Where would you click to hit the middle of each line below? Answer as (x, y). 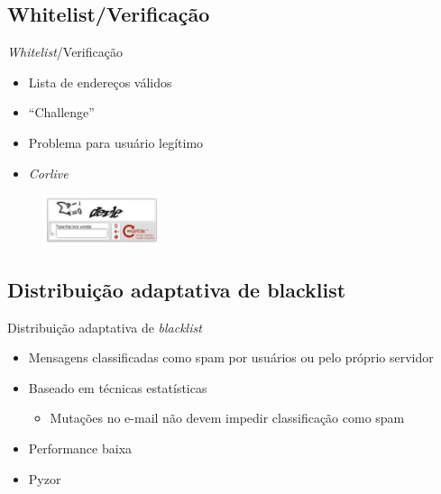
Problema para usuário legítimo (116, 142)
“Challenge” (61, 112)
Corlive (48, 173)
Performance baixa (80, 448)
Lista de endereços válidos (100, 82)
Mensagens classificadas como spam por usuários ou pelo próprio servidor (231, 357)
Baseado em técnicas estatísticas (118, 387)
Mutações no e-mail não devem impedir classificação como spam (227, 418)
